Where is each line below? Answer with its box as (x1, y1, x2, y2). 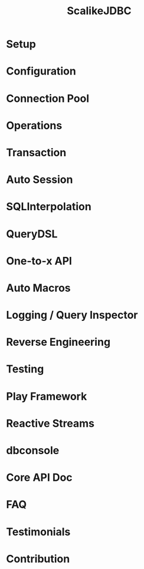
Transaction (6, 146, 67, 159)
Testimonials (6, 525, 71, 538)
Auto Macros (6, 281, 71, 294)
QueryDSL (6, 227, 58, 240)
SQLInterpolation (6, 200, 91, 214)
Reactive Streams (6, 416, 94, 430)
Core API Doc (6, 471, 73, 484)
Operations (6, 118, 63, 132)
